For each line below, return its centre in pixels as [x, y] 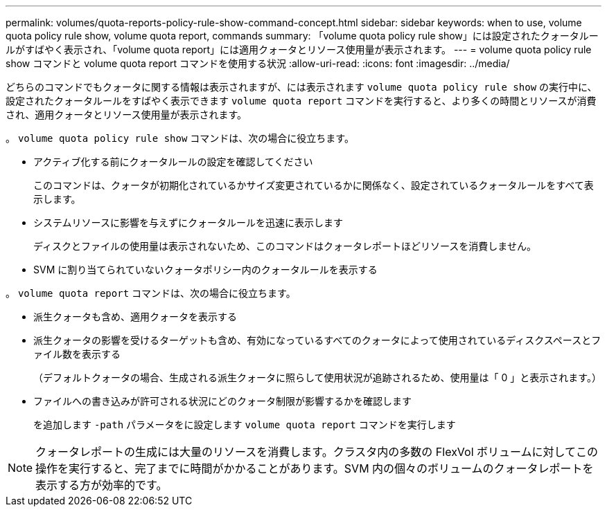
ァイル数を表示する [77, 354]
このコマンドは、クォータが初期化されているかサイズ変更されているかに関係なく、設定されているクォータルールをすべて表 [314, 185]
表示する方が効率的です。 [102, 485]
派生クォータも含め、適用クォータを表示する [135, 317]
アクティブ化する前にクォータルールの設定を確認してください [173, 162]
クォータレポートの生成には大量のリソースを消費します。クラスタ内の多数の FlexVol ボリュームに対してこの [317, 452]
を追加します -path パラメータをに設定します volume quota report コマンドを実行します [245, 424]
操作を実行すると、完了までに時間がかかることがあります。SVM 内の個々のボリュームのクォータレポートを [315, 468]
